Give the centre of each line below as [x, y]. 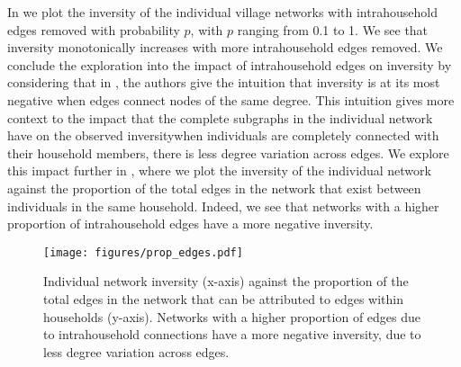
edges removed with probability [94, 29]
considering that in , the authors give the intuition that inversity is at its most [224, 82]
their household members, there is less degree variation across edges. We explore [228, 152]
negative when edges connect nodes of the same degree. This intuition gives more [231, 99]
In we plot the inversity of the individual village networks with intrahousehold [222, 12]
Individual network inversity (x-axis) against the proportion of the [226, 281]
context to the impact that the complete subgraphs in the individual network [220, 117]
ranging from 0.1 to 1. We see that [333, 29]
